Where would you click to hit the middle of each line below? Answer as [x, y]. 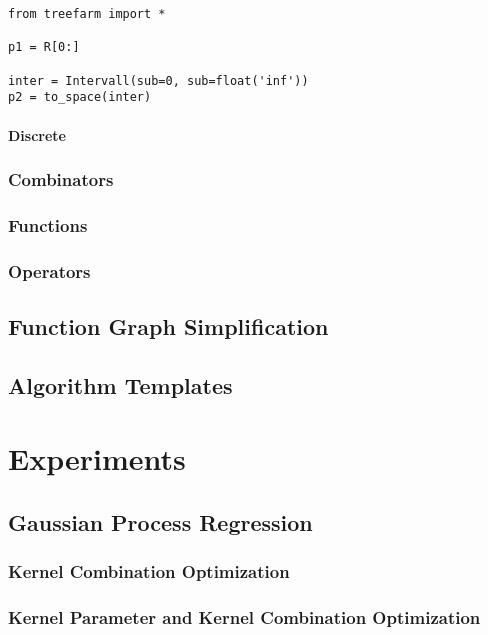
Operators [49, 270]
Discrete [37, 134]
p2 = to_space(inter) [80, 97]
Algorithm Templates [120, 384]
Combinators [61, 179]
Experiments [97, 458]
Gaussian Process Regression [160, 521]
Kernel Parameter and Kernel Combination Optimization [244, 617]
